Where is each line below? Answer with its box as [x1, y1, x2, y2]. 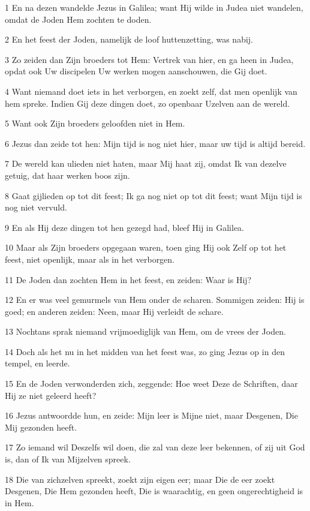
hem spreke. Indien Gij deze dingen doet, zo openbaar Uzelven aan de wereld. [5, 97, 290, 109]
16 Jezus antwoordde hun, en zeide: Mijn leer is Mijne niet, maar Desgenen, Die [5, 409, 298, 422]
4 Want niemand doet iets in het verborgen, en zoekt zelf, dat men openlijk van [5, 85, 297, 97]
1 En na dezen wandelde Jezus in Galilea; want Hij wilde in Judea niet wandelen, [5, 1, 303, 13]
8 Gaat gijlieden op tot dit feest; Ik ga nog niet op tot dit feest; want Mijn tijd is [5, 189, 302, 202]
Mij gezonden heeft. [5, 420, 77, 433]
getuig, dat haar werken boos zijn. [5, 169, 130, 181]
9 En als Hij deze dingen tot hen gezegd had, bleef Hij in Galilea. [5, 221, 244, 233]
